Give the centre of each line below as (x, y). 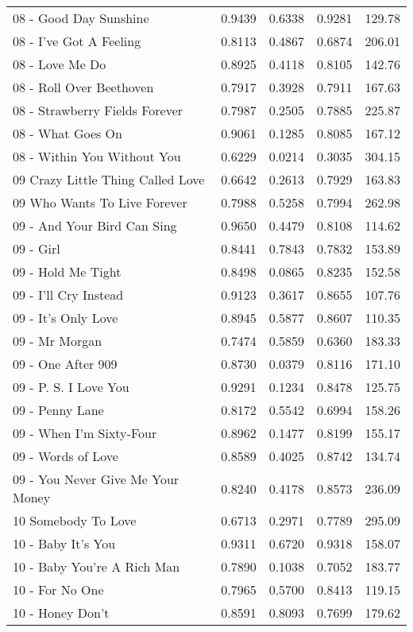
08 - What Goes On (68, 133)
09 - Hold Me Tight (67, 271)
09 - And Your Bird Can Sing (95, 225)
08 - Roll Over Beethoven (83, 87)
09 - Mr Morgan (58, 341)
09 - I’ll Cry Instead (68, 295)
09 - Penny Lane (58, 410)
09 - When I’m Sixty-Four (85, 433)
